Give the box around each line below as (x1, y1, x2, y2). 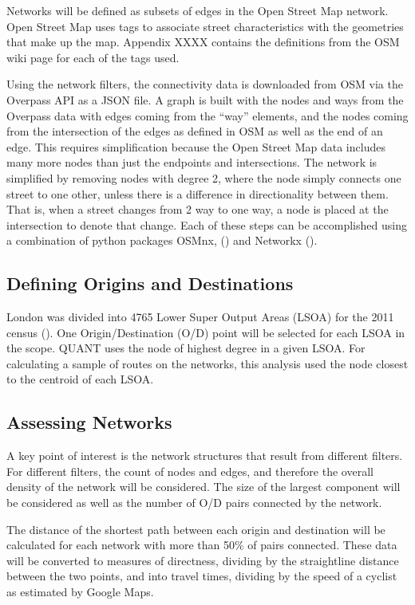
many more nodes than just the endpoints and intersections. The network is (6, 154, 377, 171)
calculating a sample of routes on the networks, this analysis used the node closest (6, 355, 409, 371)
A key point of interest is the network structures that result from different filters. (6, 447, 403, 464)
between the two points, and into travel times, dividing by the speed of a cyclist (6, 568, 397, 584)
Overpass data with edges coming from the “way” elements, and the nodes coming (6, 107, 409, 124)
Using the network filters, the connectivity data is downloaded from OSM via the (6, 76, 403, 92)
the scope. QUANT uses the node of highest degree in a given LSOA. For (6, 340, 366, 356)
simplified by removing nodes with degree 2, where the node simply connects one (6, 169, 401, 186)
